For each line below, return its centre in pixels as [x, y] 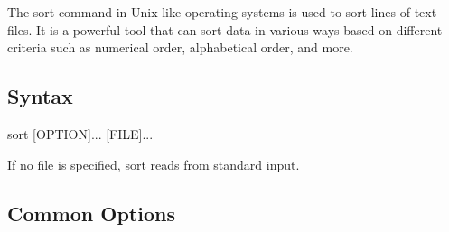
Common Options [91, 213]
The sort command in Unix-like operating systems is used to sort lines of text [222, 12]
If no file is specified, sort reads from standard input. [154, 164]
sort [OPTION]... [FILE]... [80, 133]
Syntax [40, 96]
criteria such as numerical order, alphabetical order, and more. [180, 47]
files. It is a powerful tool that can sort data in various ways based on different [225, 29]
